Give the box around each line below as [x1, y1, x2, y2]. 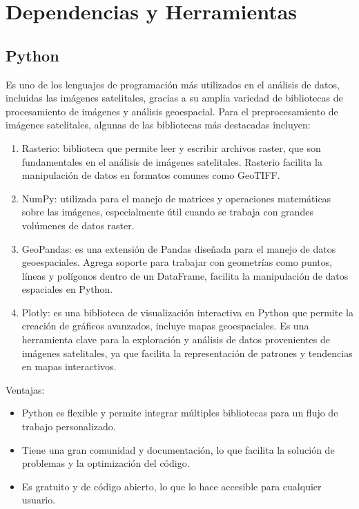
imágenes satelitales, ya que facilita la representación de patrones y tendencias [21, 345, 353, 360]
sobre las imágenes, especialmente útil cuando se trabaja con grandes [21, 204, 313, 219]
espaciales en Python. [21, 282, 113, 296]
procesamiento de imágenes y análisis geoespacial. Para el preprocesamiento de [6, 104, 338, 118]
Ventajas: [6, 382, 45, 396]
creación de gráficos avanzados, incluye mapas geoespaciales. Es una [21, 318, 309, 333]
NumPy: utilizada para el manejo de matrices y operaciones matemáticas [21, 191, 331, 205]
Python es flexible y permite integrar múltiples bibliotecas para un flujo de [21, 405, 338, 420]
